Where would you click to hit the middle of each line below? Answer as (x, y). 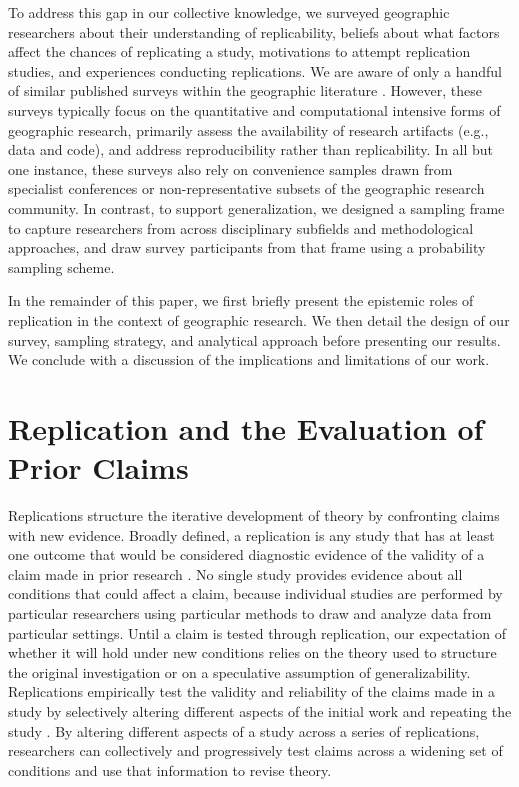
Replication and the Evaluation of (246, 427)
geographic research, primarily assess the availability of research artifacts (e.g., (248, 129)
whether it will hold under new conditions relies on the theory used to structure (252, 652)
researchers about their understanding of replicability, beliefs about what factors (254, 31)
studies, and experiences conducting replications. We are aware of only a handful (255, 70)
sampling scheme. (61, 266)
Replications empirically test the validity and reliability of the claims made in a (252, 691)
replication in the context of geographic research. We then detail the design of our (259, 319)
